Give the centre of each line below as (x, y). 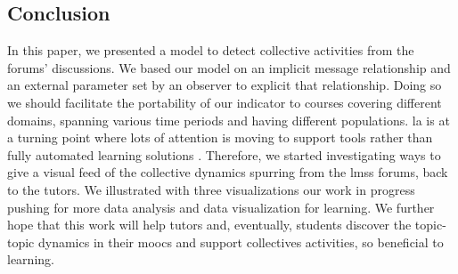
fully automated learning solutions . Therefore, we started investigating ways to (224, 154)
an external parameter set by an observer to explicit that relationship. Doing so (225, 85)
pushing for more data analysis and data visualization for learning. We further (221, 207)
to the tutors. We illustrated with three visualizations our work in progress (211, 189)
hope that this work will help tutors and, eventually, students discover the (209, 225)
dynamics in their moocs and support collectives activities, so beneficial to (241, 242)
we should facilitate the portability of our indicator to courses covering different (225, 102)
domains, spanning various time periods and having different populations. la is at (229, 120)
